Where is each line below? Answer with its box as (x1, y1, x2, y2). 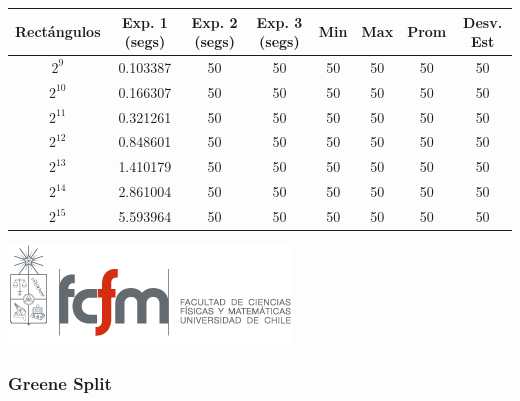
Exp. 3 (256, 11, 303, 32)
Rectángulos (15, 21, 101, 42)
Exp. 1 (121, 11, 168, 32)
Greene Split (8, 370, 112, 395)
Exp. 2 (191, 11, 238, 32)
